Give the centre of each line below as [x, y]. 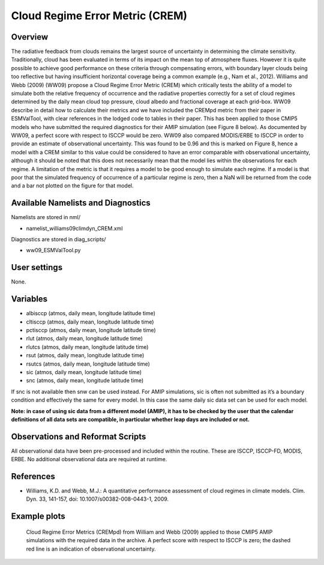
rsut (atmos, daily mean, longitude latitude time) [85, 355]
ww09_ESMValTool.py [53, 250]
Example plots [38, 516]
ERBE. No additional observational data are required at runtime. [89, 459]
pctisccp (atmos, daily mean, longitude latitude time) [91, 330]
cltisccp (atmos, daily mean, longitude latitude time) [90, 322]
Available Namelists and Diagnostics [81, 203]
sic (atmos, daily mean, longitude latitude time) [84, 372]
